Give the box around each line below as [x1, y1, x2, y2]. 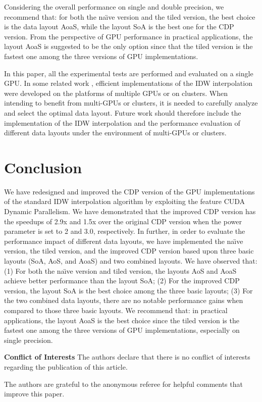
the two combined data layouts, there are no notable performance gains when [4, 295, 243, 306]
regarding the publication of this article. [4, 361, 128, 372]
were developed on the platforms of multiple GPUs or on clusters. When [4, 87, 228, 98]
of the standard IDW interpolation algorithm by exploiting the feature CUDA [4, 196, 245, 207]
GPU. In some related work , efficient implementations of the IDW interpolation [4, 78, 252, 88]
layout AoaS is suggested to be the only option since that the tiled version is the [4, 41, 253, 52]
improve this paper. [4, 388, 65, 399]
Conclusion [4, 157, 82, 177]
